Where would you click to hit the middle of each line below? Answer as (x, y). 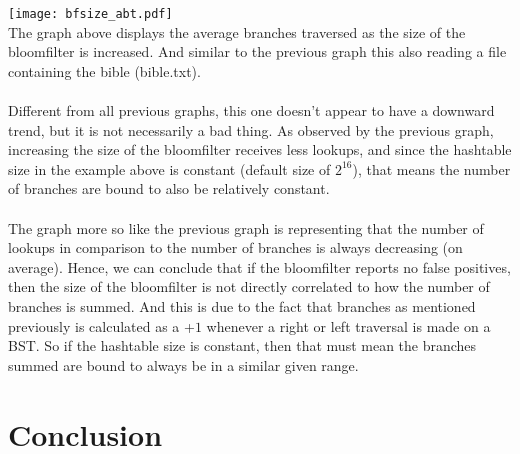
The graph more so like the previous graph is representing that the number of (246, 227)
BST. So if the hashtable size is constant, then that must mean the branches (242, 345)
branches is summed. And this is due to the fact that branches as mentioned (242, 305)
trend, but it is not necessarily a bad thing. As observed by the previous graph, (251, 129)
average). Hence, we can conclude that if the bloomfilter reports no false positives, (259, 266)
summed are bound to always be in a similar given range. (183, 364)
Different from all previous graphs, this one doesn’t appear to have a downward (251, 110)
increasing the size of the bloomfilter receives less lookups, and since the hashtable (260, 149)
